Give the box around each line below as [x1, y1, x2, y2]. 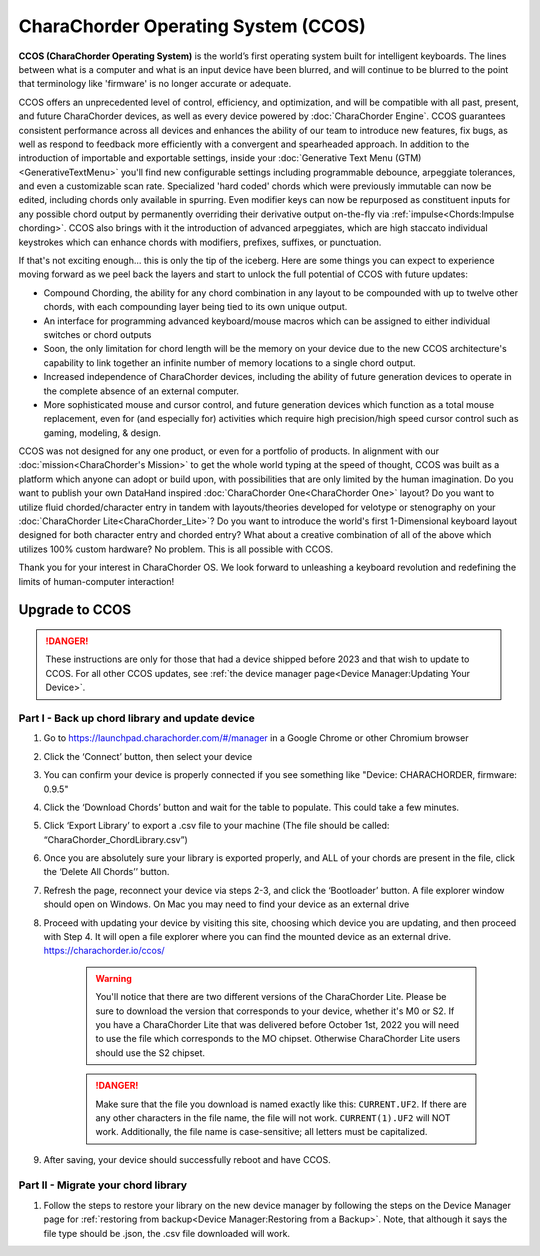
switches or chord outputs [43, 328, 152, 340]
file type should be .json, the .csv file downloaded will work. [43, 1227, 290, 1239]
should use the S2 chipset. [95, 1046, 205, 1059]
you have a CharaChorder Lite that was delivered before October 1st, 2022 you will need [95, 1018, 460, 1030]
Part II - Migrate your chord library [18, 1178, 188, 1192]
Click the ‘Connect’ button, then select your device [43, 750, 253, 762]
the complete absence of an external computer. [43, 385, 240, 397]
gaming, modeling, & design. [43, 426, 162, 439]
